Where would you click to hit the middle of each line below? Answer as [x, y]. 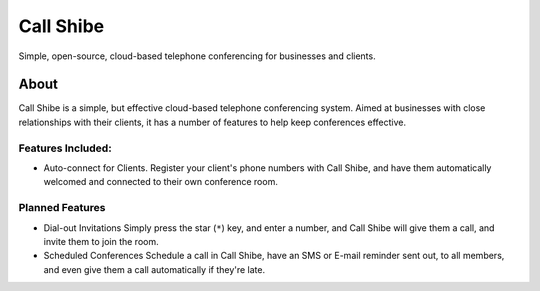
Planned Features [62, 208]
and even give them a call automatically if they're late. [154, 269]
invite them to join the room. [101, 241]
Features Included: [65, 148]
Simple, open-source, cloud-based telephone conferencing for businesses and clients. [197, 56]
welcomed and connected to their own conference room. [161, 182]
